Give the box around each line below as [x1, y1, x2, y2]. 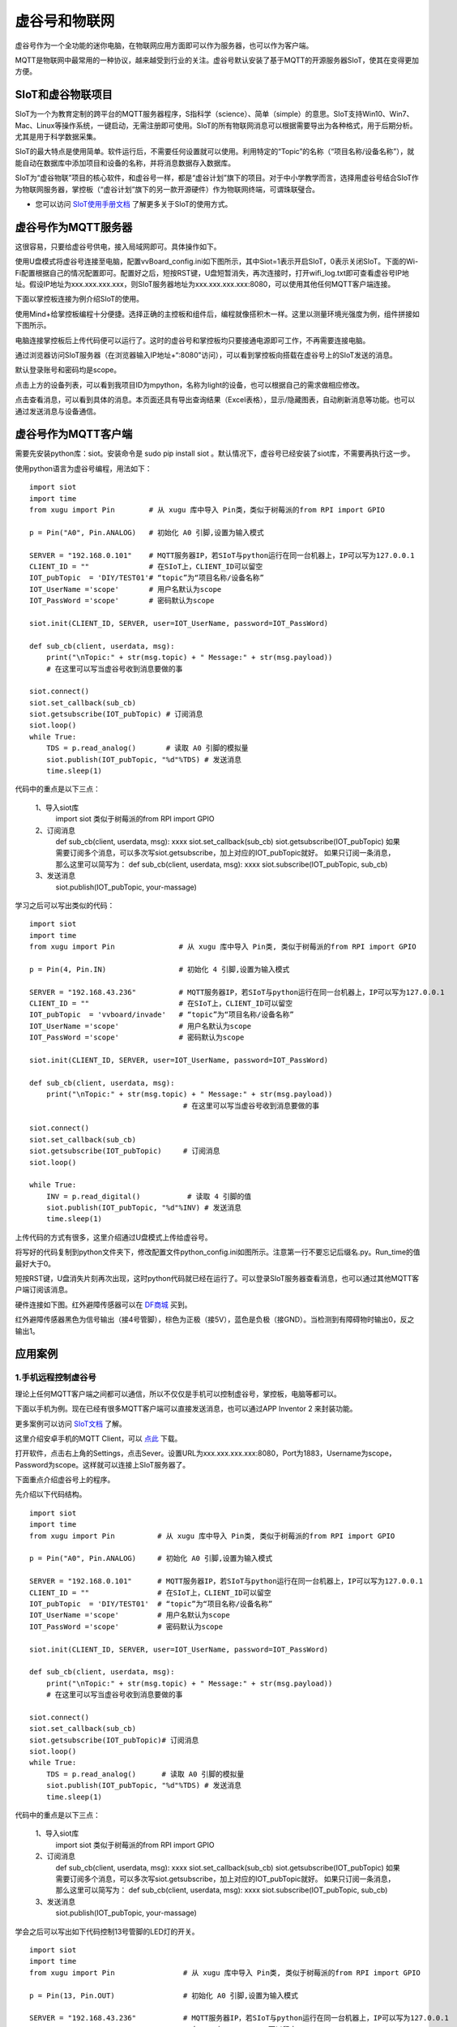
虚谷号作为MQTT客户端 [15, 427, 133, 441]
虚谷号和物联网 [15, 12, 115, 30]
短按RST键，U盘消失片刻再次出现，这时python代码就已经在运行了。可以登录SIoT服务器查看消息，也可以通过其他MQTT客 [15, 1274, 420, 1283]
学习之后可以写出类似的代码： [15, 900, 115, 910]
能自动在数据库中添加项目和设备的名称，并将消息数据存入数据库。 [15, 158, 235, 168]
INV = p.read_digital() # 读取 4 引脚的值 [45, 1192, 252, 1201]
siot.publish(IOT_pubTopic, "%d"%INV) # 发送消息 [45, 1203, 242, 1212]
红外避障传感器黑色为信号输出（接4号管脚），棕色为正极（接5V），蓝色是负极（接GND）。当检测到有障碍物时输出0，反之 [15, 1314, 415, 1325]
